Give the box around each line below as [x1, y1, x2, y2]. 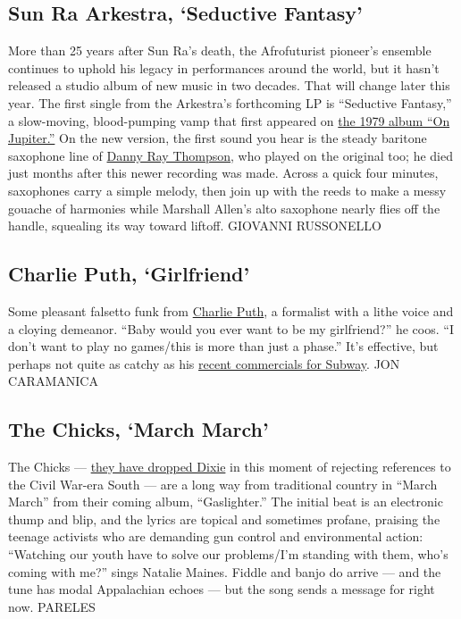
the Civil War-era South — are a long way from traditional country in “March [8, 474, 438, 493]
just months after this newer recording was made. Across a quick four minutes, [8, 163, 439, 182]
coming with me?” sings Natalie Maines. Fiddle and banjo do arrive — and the [8, 562, 441, 581]
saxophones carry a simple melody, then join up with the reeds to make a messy [8, 180, 447, 199]
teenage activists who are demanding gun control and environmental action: [8, 527, 423, 546]
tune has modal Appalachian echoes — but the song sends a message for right [8, 580, 435, 598]
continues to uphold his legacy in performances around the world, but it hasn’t [8, 58, 440, 77]
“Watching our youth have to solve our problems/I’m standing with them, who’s [8, 545, 448, 564]
